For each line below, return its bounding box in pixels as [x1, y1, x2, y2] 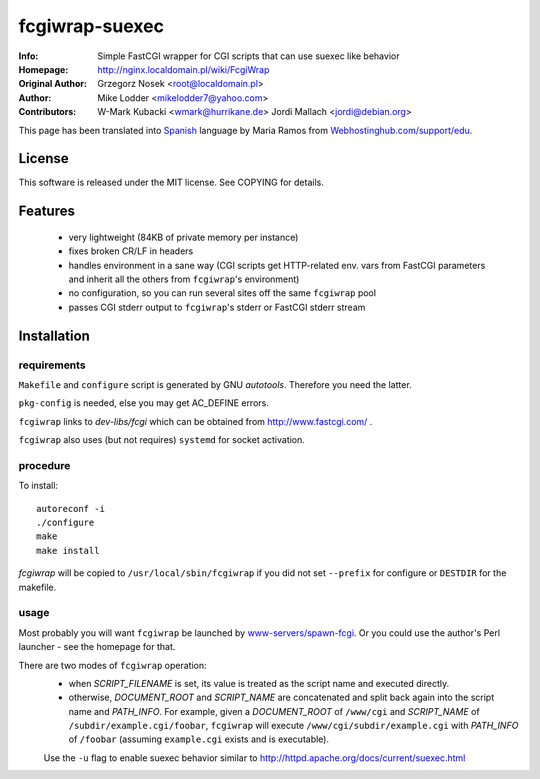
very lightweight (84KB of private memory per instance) [68, 231, 299, 243]
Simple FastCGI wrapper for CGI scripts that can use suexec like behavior [97, 50, 400, 62]
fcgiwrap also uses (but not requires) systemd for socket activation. [18, 434, 305, 446]
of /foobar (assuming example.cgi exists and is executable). [68, 733, 330, 745]
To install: [18, 480, 59, 492]
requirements [18, 358, 86, 372]
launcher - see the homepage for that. [18, 641, 176, 653]
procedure [18, 458, 71, 472]
